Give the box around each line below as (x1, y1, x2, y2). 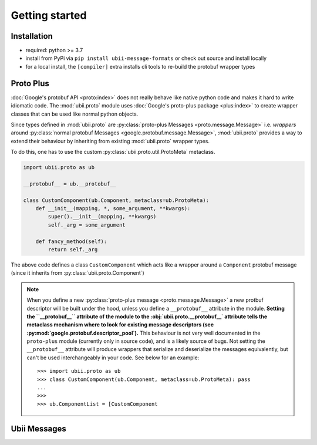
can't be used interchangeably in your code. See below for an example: (26, 354, 200, 361)
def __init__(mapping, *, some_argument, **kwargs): (35, 205, 191, 212)
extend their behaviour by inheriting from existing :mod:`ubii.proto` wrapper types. (11, 137, 210, 144)
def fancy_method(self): (35, 238, 107, 245)
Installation (11, 31, 53, 41)
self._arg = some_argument (48, 221, 126, 228)
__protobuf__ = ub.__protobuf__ (23, 180, 117, 187)
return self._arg (48, 246, 98, 252)
